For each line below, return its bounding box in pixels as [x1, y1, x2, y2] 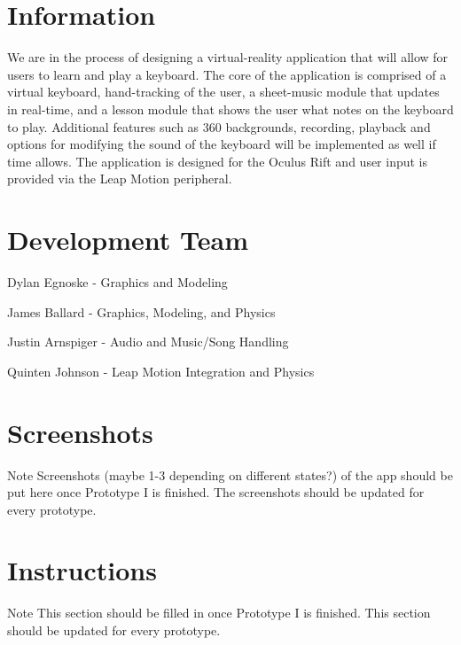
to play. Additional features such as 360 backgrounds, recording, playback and [7, 117, 431, 136]
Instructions [7, 552, 157, 588]
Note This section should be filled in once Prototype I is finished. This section [7, 603, 431, 622]
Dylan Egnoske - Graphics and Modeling [7, 273, 228, 291]
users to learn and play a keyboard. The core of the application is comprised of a [7, 65, 447, 83]
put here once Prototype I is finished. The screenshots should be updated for [7, 483, 425, 501]
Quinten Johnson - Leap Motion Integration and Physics [7, 361, 315, 380]
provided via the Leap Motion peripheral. [7, 169, 232, 188]
